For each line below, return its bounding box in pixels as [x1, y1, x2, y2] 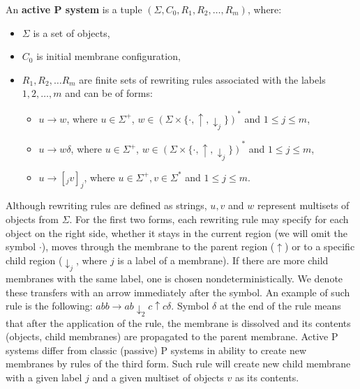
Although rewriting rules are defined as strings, [6, 198, 207, 213]
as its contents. [234, 369, 299, 384]
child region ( [6, 252, 63, 267]
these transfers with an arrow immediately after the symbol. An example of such [6, 284, 350, 299]
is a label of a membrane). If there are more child [117, 252, 329, 267]
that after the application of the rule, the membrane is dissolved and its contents [6, 315, 351, 330]
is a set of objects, [33, 25, 110, 40]
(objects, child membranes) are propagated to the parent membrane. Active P [6, 329, 338, 344]
